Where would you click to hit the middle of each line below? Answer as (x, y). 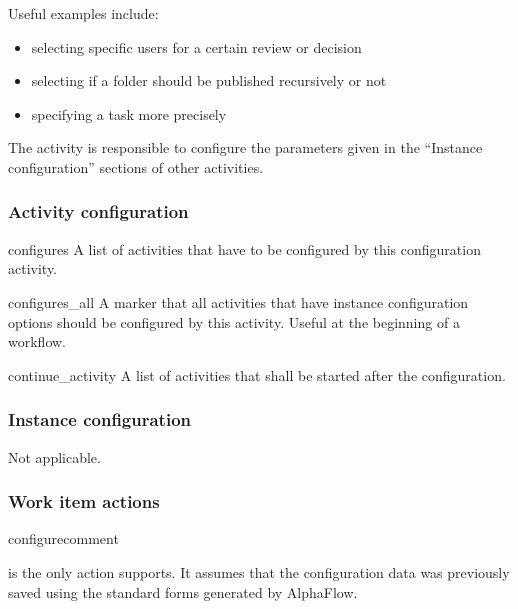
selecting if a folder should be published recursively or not (209, 80)
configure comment (63, 538)
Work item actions (84, 501)
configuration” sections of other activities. (136, 166)
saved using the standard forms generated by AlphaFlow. (183, 591)
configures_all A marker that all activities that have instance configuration (238, 301)
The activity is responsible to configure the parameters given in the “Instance (245, 147)
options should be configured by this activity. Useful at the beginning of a (234, 321)
